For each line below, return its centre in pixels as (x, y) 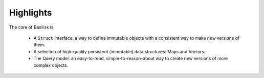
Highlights (31, 13)
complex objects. (51, 65)
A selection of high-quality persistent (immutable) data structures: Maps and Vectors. (119, 51)
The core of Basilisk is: (32, 27)
